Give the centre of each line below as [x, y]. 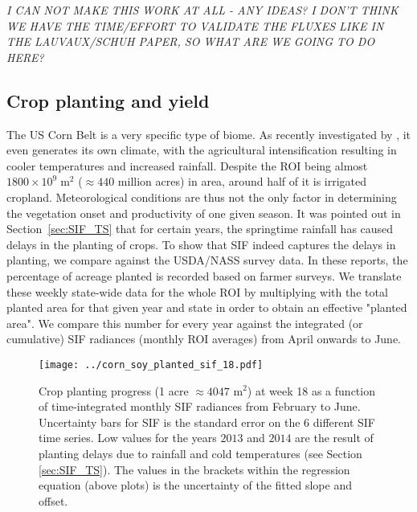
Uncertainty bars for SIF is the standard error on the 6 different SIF [207, 422]
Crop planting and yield [108, 100]
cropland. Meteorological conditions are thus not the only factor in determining [202, 197]
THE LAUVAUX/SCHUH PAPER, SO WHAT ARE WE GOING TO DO [191, 41]
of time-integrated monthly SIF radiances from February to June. [200, 406]
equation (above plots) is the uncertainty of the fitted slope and [195, 485]
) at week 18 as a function [311, 390]
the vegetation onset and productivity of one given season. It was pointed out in [204, 213]
